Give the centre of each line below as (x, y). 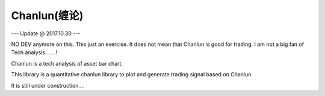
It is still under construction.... (48, 85)
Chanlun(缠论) (47, 16)
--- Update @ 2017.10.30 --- (46, 33)
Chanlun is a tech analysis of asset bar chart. (67, 63)
